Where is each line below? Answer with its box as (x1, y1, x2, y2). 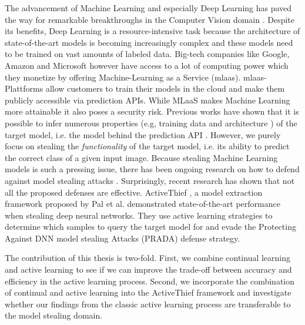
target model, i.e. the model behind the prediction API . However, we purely (5, 128, 281, 140)
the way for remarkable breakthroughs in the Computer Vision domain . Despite (5, 13, 295, 25)
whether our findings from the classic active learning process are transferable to (5, 297, 291, 310)
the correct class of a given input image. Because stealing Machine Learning (5, 151, 278, 163)
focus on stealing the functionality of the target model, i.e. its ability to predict (5, 140, 290, 152)
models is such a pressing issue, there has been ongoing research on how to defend (5, 163, 300, 175)
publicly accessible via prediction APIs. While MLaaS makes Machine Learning (5, 93, 290, 106)
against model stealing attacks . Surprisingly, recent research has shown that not (5, 174, 295, 186)
